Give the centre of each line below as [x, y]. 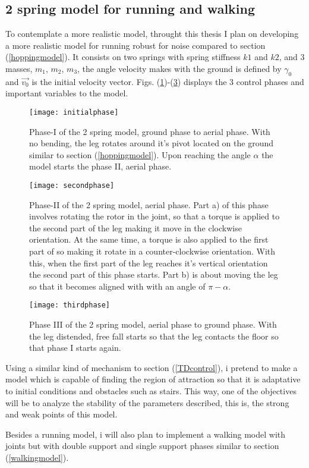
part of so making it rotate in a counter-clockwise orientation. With [152, 251]
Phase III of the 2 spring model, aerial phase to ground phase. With [153, 324]
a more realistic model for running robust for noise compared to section [135, 45]
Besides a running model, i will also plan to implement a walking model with [146, 434]
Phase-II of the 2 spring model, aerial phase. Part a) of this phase [149, 204]
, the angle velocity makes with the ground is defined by [179, 68]
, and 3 [292, 57]
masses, [19, 68]
